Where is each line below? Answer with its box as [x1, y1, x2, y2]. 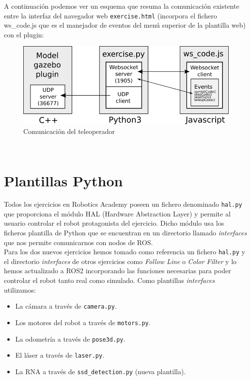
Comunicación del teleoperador [23, 126, 115, 136]
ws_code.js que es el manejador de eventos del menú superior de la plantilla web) [4, 20, 246, 30]
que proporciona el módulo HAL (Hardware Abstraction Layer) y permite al [4, 208, 231, 218]
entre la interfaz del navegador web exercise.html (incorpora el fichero [4, 10, 217, 20]
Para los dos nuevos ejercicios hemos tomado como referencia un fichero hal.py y [4, 247, 245, 257]
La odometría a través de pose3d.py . [15, 333, 125, 344]
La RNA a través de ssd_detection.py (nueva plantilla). [15, 366, 186, 376]
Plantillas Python [4, 171, 123, 191]
